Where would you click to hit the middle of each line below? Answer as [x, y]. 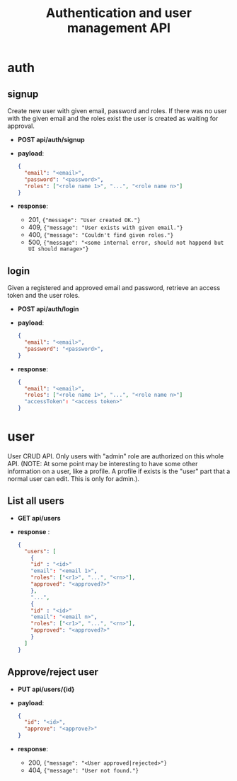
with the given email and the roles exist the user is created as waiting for [113, 118]
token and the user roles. [44, 296]
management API [119, 28]
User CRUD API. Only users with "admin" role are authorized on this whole [116, 456]
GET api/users [39, 518]
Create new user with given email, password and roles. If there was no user [117, 111]
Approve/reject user [53, 672]
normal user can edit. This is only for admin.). [74, 479]
